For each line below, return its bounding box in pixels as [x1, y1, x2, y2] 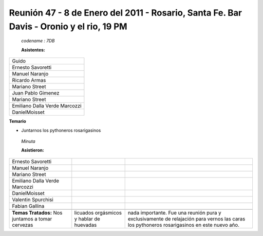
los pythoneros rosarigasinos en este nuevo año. [128, 221, 240, 228]
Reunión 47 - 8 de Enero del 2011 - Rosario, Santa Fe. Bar [9, 7, 242, 18]
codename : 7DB [21, 38, 55, 44]
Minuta [21, 138, 36, 144]
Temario [9, 118, 26, 124]
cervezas [12, 221, 34, 228]
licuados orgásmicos [74, 209, 122, 216]
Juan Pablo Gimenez [12, 90, 59, 97]
